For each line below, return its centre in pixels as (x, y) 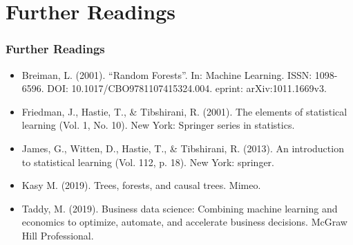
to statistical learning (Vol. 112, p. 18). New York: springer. (148, 162)
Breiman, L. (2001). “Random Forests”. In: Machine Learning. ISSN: (167, 74)
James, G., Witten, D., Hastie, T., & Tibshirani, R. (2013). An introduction (183, 148)
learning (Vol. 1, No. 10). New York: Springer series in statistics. (158, 125)
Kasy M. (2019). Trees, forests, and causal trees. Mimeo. (141, 185)
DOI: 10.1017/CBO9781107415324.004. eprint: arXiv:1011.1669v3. (187, 88)
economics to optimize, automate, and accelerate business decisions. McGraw (184, 222)
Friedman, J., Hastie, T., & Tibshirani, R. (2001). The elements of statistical (184, 111)
